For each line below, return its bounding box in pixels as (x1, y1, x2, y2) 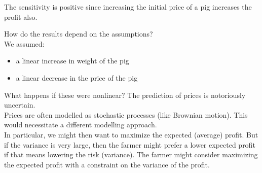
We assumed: (4, 38, 45, 49)
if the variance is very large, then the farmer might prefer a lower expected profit (4, 139, 255, 150)
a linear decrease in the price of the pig (16, 72, 138, 83)
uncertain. (4, 99, 35, 110)
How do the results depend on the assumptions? (4, 28, 153, 39)
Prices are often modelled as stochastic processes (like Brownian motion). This (4, 109, 248, 120)
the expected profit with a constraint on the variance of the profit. (4, 159, 210, 169)
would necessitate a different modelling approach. (4, 119, 157, 130)
